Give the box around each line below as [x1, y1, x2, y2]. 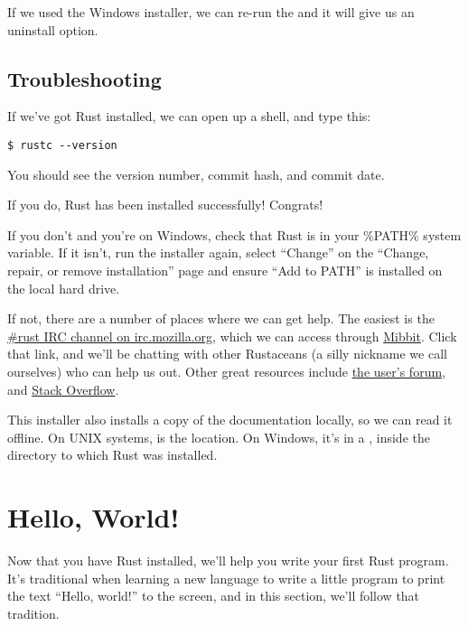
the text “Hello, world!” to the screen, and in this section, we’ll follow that [7, 586, 420, 605]
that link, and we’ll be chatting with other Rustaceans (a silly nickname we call [7, 344, 447, 363]
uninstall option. [7, 20, 98, 39]
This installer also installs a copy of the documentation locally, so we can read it [7, 410, 453, 429]
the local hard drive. [7, 278, 120, 297]
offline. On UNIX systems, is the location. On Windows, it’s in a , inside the [7, 427, 430, 446]
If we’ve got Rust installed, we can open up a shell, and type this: [7, 107, 371, 126]
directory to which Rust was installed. [7, 445, 218, 464]
